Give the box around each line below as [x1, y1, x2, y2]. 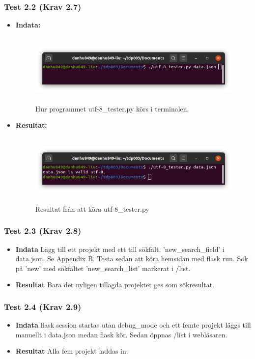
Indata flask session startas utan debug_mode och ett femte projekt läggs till [15, 320, 251, 330]
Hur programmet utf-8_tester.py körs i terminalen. [35, 103, 189, 113]
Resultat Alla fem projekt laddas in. [15, 346, 128, 356]
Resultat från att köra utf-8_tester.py [35, 203, 149, 214]
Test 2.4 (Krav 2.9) [4, 300, 82, 312]
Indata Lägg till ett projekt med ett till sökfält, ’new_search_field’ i [15, 244, 225, 254]
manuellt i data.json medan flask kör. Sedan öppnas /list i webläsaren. [15, 329, 227, 339]
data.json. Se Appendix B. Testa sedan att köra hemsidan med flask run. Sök [15, 253, 248, 264]
